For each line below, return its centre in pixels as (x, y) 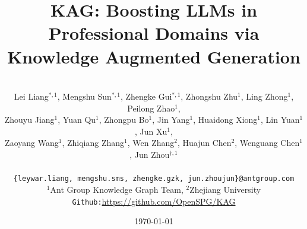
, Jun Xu (151, 131)
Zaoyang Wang (32, 143)
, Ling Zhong (264, 96)
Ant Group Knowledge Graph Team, (117, 189)
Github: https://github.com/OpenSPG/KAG (154, 201)
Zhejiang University (225, 189)
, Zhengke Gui (146, 96)
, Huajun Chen (204, 143)
